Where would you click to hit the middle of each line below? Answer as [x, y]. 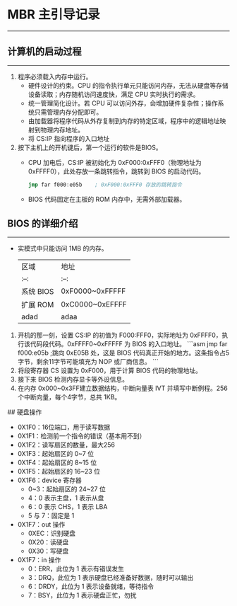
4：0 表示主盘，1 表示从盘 [66, 498]
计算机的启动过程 [44, 51]
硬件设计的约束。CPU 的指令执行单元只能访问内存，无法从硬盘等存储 [128, 85]
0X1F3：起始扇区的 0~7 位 [55, 454]
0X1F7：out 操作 [41, 525]
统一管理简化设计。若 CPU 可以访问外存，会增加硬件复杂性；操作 [123, 103]
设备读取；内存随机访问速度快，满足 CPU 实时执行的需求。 [114, 94]
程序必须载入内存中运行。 [55, 76]
